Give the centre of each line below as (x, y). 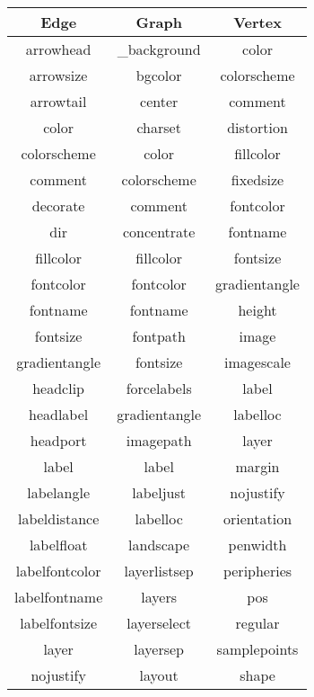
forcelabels (159, 388)
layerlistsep (159, 571)
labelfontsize (59, 623)
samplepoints (257, 649)
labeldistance (58, 518)
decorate (58, 206)
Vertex (257, 22)
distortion (257, 127)
